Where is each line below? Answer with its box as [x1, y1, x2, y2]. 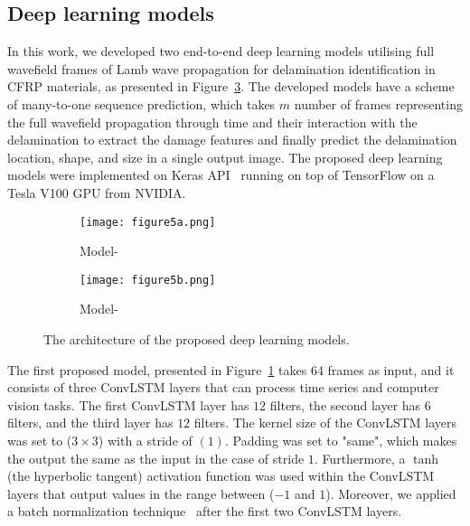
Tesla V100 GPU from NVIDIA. [7, 183, 186, 202]
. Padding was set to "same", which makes [224, 431, 457, 450]
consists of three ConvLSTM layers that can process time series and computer [7, 378, 439, 397]
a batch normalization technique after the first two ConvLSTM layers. [7, 502, 402, 521]
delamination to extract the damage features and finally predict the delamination [7, 130, 457, 149]
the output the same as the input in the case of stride [7, 448, 305, 467]
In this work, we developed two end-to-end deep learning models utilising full [7, 42, 435, 61]
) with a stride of [98, 431, 193, 450]
